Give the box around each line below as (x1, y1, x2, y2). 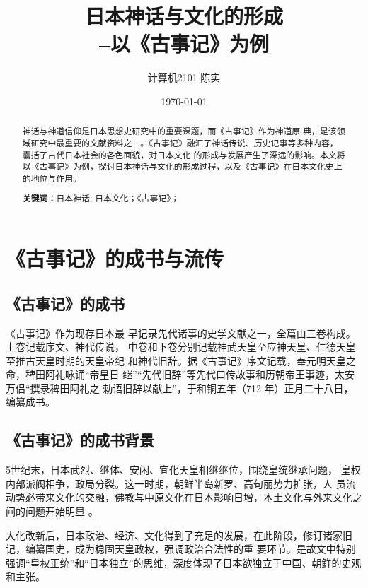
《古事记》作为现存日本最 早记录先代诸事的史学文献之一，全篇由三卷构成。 (6, 325, 356, 340)
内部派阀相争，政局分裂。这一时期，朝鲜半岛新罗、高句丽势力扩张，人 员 (6, 476, 346, 490)
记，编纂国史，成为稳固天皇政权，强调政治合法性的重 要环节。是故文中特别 (6, 541, 356, 556)
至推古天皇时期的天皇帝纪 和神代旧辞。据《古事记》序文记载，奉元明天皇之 (6, 353, 356, 367)
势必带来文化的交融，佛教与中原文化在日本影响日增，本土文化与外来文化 (15, 490, 352, 505)
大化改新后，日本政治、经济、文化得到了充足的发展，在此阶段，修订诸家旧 (6, 527, 352, 542)
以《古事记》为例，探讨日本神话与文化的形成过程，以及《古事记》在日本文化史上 (22, 160, 343, 172)
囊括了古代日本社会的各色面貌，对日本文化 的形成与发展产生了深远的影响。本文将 (22, 148, 345, 160)
